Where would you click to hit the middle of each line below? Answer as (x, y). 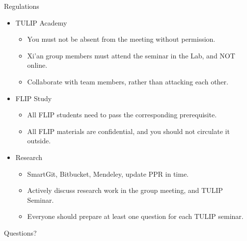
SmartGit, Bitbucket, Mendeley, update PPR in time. (108, 174)
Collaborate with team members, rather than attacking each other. (128, 81)
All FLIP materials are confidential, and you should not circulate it (128, 131)
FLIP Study (34, 98)
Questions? (20, 232)
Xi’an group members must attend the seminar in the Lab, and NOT (131, 55)
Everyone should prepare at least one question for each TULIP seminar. (135, 216)
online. (37, 65)
